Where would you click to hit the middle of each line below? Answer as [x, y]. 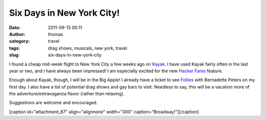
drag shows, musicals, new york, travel [88, 48]
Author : [17, 34]
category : [19, 41]
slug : [14, 55]
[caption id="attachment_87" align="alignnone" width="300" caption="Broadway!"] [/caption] [104, 112]
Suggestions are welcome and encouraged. [53, 103]
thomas [56, 34]
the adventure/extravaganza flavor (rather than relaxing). [67, 94]
